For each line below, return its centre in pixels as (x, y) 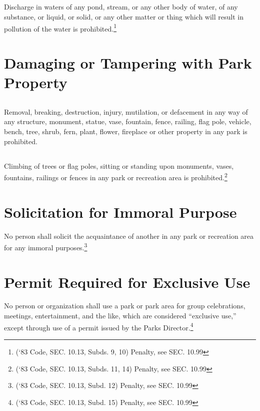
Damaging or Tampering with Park (128, 63)
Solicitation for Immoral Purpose (120, 212)
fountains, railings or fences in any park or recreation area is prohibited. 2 (116, 176)
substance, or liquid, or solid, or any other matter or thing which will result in (124, 16)
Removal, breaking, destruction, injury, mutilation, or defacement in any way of (126, 111)
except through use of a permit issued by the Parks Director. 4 (99, 326)
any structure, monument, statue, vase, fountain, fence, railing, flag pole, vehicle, (128, 121)
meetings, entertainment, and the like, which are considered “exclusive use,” (120, 316)
